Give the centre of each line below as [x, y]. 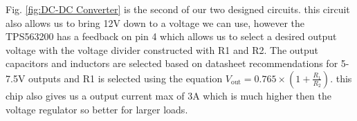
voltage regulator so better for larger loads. [97, 109]
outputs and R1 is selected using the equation [126, 78]
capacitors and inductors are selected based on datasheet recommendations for [172, 63]
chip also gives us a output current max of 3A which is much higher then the [168, 95]
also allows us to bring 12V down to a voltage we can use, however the [155, 22]
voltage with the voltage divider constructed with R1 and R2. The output [162, 49]
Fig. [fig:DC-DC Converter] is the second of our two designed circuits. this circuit [178, 9]
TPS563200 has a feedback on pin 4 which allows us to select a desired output [171, 36]
